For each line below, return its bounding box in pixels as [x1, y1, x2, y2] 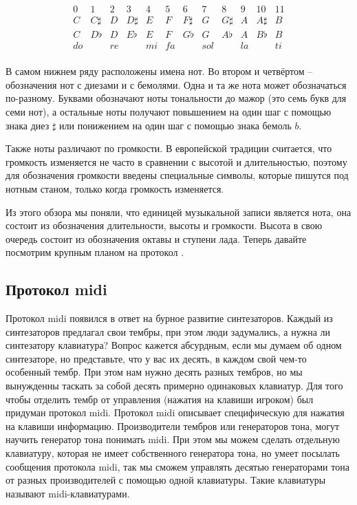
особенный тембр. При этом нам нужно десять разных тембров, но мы [6, 365, 303, 379]
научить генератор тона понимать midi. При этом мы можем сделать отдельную [6, 432, 340, 447]
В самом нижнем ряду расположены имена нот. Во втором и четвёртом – [6, 64, 313, 78]
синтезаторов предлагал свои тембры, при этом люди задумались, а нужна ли [6, 324, 330, 339]
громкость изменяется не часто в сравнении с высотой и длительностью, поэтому [6, 154, 347, 169]
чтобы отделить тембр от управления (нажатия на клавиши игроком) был [6, 391, 314, 406]
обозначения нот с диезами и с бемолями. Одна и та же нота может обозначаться [6, 77, 347, 92]
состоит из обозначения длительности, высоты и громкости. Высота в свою [6, 218, 323, 233]
